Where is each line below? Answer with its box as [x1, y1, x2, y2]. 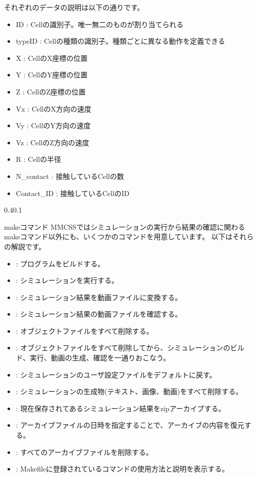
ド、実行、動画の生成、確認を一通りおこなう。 [16, 352, 170, 363]
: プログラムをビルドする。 [16, 258, 105, 268]
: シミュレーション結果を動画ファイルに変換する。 [16, 292, 182, 302]
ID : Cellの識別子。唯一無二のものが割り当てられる [16, 19, 184, 29]
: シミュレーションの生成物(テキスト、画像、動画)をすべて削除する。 [16, 386, 243, 397]
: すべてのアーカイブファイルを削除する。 [16, 446, 153, 457]
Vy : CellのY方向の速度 [16, 120, 91, 131]
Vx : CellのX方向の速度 [16, 103, 92, 114]
